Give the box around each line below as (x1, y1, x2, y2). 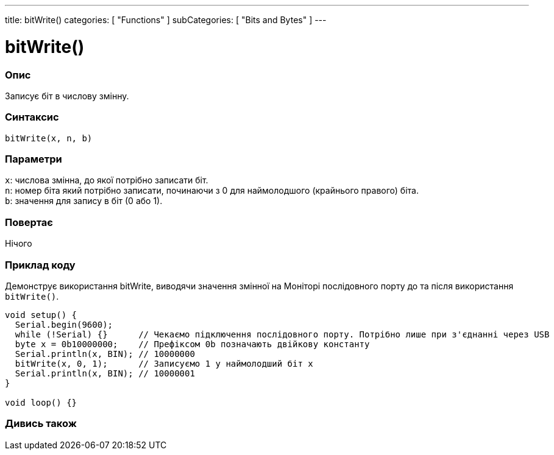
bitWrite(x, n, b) (5, 133, 93, 143)
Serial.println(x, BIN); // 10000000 (15, 348, 195, 359)
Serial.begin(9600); (15, 319, 113, 330)
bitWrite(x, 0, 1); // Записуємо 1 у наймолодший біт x (15, 358, 313, 369)
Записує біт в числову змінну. (5, 90, 129, 101)
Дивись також (5, 417, 77, 430)
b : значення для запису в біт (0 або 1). (5, 196, 163, 206)
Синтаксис (5, 111, 59, 124)
